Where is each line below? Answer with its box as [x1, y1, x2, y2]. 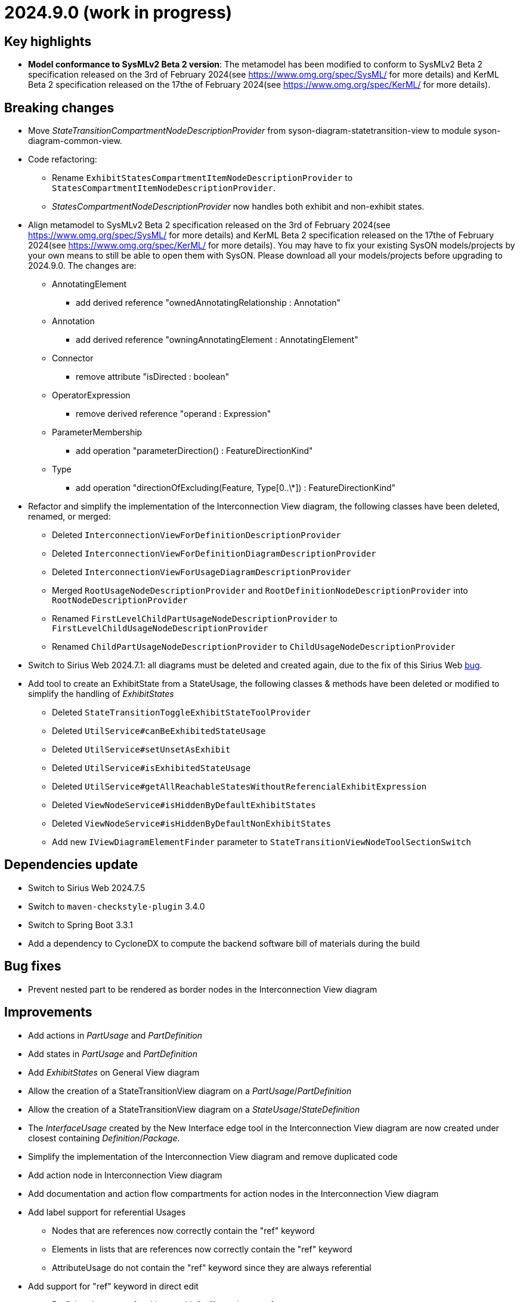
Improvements [4, 1005, 92, 1020]
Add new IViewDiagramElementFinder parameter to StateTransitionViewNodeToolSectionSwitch [52, 837, 471, 847]
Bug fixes [4, 959, 61, 974]
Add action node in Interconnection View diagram [28, 1169, 222, 1180]
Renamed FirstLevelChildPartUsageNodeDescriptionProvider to [52, 613, 338, 624]
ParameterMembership [52, 427, 143, 438]
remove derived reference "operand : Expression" [76, 409, 271, 419]
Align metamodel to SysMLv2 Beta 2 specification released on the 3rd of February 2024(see [28, 220, 391, 231]
